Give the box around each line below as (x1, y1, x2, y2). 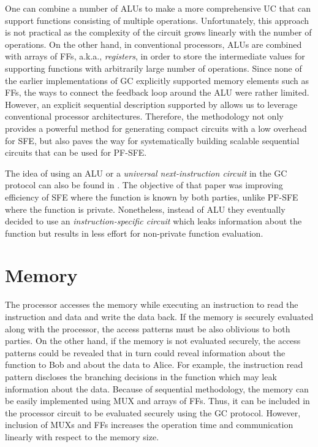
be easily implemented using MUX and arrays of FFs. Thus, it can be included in (5, 394, 310, 407)
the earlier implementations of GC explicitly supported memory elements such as (5, 74, 309, 86)
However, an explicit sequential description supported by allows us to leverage (5, 97, 298, 110)
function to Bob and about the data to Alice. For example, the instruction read (5, 358, 303, 371)
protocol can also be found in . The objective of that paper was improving (5, 178, 283, 191)
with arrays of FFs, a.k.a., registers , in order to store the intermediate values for (5, 50, 305, 63)
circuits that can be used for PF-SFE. (5, 146, 147, 159)
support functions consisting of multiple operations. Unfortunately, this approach (5, 13, 309, 26)
